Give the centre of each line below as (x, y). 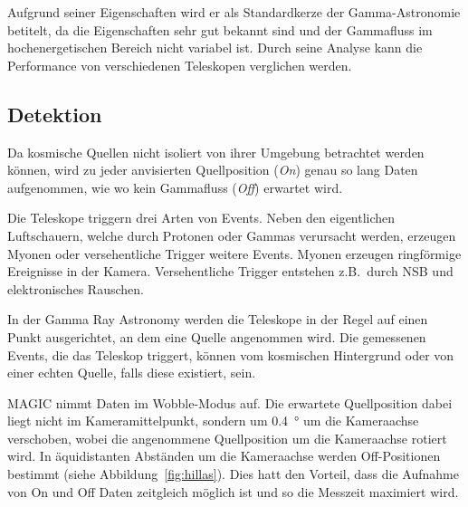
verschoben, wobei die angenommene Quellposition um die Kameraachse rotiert (227, 438)
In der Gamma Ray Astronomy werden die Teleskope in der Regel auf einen (218, 319)
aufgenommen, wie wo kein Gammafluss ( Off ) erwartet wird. (175, 187)
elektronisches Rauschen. (76, 288)
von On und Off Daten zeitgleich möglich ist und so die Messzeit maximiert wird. (233, 491)
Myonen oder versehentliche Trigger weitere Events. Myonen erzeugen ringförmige (234, 253)
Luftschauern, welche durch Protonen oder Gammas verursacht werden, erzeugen (232, 235)
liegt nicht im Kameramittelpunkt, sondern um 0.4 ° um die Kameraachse (213, 421)
